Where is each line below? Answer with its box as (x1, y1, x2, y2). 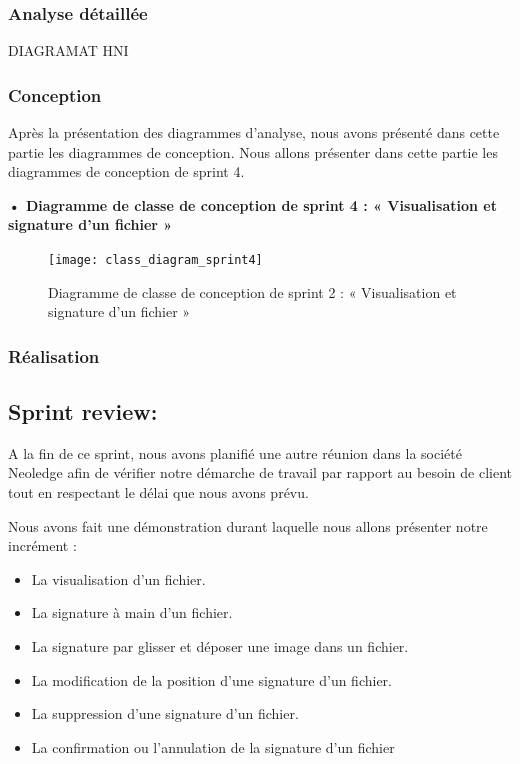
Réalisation (8, 343, 100, 368)
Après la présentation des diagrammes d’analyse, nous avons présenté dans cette (8, 122, 500, 143)
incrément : (8, 535, 77, 556)
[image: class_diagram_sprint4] (48, 253, 263, 267)
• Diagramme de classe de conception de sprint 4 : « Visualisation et (8, 194, 497, 215)
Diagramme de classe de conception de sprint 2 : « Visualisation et (48, 281, 457, 302)
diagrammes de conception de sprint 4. (8, 161, 245, 182)
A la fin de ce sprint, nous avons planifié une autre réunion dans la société (8, 442, 462, 463)
